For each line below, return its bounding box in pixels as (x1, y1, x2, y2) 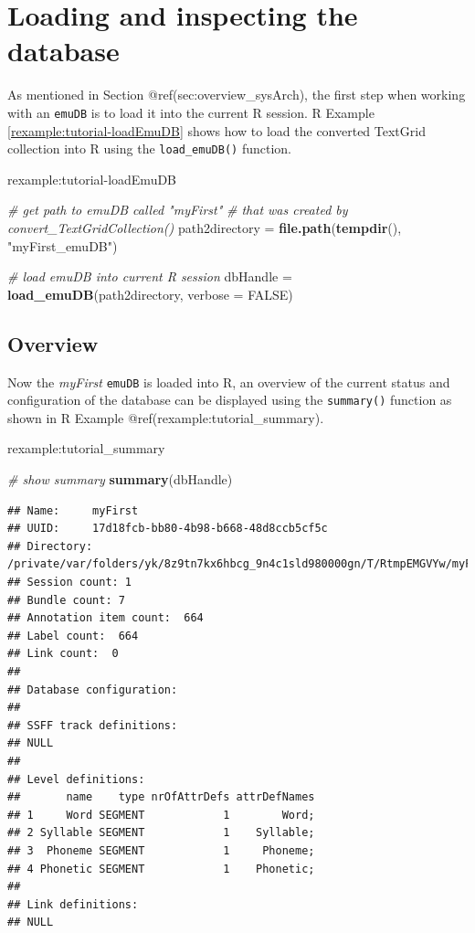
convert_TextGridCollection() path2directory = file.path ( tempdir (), (7, 218, 402, 237)
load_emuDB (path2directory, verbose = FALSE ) (7, 284, 293, 303)
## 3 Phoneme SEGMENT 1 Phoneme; (7, 843, 315, 857)
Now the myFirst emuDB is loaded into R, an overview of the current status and (7, 372, 450, 391)
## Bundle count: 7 (7, 593, 125, 607)
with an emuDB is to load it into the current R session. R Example (7, 102, 375, 122)
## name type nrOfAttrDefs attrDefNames (7, 790, 315, 804)
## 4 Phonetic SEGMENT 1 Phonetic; (7, 862, 315, 875)
